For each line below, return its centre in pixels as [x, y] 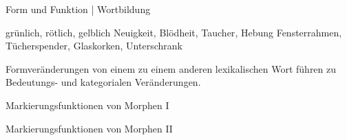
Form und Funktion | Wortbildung [78, 9]
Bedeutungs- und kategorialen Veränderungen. [103, 82]
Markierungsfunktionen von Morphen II [89, 128]
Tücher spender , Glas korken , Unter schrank [94, 46]
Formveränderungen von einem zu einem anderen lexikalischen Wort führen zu [171, 68]
